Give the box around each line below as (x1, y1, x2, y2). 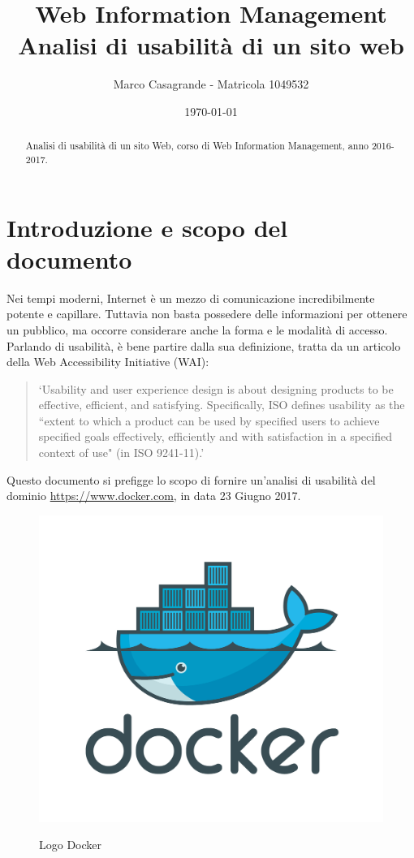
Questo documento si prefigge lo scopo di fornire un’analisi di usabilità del (6, 471, 376, 488)
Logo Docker (39, 836, 102, 853)
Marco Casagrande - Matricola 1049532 (113, 75, 309, 93)
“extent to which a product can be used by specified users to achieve (38, 412, 380, 429)
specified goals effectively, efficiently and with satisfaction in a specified (38, 428, 392, 445)
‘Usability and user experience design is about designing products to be (38, 380, 394, 397)
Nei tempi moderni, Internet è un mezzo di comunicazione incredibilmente (6, 289, 375, 306)
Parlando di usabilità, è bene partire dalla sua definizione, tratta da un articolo (6, 337, 401, 354)
